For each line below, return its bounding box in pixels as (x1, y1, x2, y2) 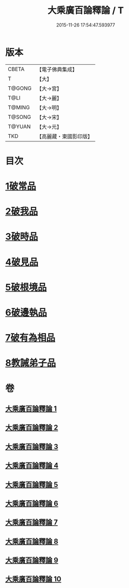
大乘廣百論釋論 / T (47, 5, 124, 16)
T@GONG (8, 85, 32, 92)
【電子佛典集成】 (36, 66, 78, 73)
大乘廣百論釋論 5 (5, 480, 59, 489)
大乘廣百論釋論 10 (5, 575, 62, 583)
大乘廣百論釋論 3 (5, 442, 59, 451)
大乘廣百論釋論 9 (5, 556, 59, 565)
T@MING (8, 104, 30, 111)
